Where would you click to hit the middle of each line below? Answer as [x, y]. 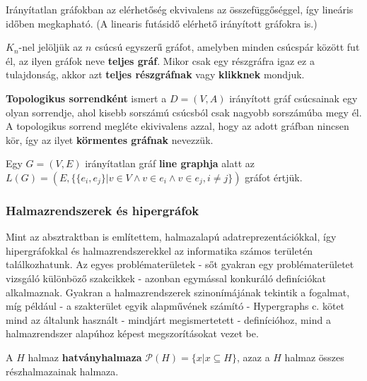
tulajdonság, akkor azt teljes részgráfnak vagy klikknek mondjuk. [155, 74]
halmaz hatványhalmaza [85, 357]
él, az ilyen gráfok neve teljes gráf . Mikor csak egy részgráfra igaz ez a [160, 60]
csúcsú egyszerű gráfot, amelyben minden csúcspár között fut [227, 47]
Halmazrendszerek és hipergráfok [103, 210]
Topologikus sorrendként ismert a [86, 98]
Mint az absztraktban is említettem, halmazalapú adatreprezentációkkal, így [171, 237]
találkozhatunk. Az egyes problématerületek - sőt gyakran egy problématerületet [180, 264]
